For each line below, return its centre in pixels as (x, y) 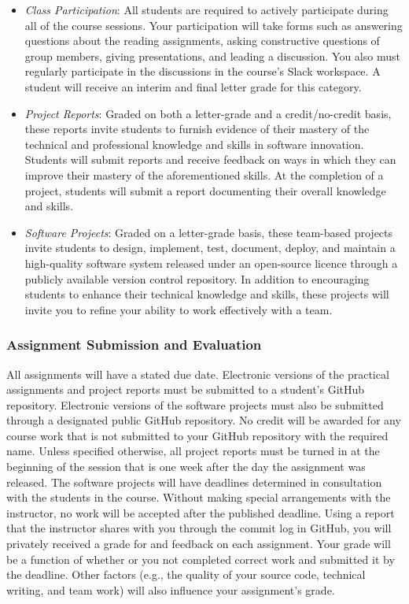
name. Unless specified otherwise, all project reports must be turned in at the (193, 451)
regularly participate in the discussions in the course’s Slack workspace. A (203, 71)
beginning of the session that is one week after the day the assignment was (186, 467)
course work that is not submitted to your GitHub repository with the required (197, 435)
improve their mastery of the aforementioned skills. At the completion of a (204, 174)
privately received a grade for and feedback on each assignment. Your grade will (199, 544)
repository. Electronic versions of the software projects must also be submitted (195, 404)
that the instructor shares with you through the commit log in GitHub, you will (199, 528)
